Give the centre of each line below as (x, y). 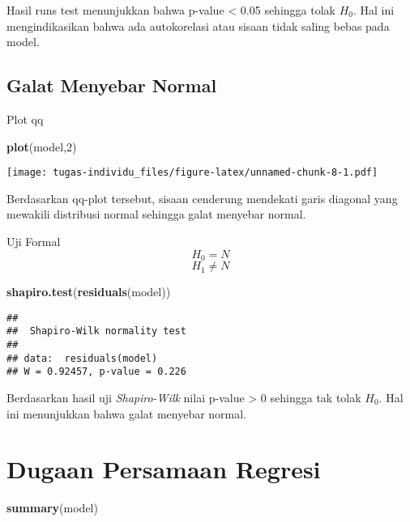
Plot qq (25, 119)
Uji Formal (34, 242)
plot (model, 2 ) (42, 146)
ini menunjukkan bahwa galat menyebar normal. (127, 413)
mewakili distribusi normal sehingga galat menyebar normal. (156, 214)
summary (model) (52, 508)
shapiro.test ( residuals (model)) (89, 292)
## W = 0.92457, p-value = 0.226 (96, 372)
